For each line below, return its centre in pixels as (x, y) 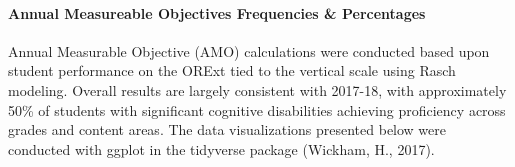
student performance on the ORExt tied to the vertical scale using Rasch (232, 70)
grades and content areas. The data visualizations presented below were (227, 129)
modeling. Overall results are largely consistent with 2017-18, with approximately (257, 89)
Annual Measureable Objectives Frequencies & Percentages (217, 12)
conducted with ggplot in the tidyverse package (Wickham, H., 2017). (221, 148)
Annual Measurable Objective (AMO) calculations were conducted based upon (249, 50)
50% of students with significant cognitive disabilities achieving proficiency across (257, 109)
